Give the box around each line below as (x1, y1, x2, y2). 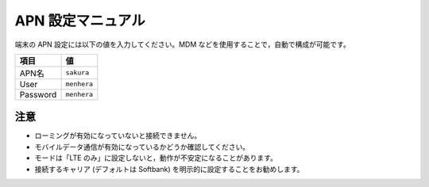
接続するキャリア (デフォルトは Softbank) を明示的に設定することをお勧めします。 (34, 164, 304, 174)
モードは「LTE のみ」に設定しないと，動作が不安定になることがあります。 (34, 153, 277, 162)
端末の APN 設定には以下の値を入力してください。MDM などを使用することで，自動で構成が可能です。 (14, 40, 351, 49)
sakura (65, 68, 90, 77)
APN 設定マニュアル (14, 12, 146, 29)
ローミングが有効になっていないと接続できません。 (34, 131, 202, 140)
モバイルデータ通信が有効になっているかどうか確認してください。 (34, 142, 250, 151)
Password (19, 89, 57, 100)
